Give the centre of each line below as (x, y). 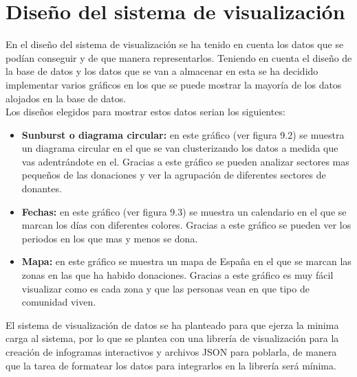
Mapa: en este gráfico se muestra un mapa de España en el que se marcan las (186, 261)
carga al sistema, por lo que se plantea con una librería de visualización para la (172, 338)
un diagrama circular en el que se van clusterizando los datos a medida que (180, 148)
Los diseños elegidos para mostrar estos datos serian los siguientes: (145, 112)
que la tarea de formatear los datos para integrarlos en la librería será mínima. (171, 365)
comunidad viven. (59, 302)
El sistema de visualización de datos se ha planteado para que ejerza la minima (172, 324)
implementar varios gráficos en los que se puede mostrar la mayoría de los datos (174, 84)
